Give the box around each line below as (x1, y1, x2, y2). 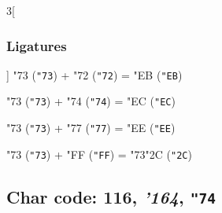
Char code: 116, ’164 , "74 (6, 184, 216, 208)
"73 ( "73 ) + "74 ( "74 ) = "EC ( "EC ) (6, 93, 176, 109)
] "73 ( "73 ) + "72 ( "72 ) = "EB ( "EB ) (6, 66, 183, 83)
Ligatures (6, 35, 67, 55)
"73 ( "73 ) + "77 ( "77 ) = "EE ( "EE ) (6, 119, 176, 136)
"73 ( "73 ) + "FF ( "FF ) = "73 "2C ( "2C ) (6, 145, 192, 162)
